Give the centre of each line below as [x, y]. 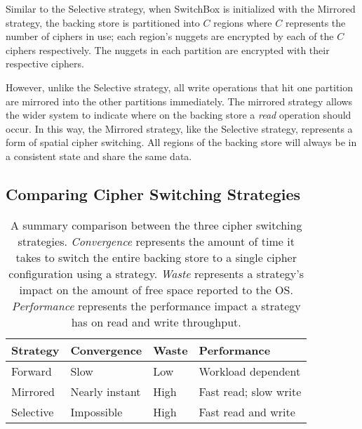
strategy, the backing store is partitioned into [103, 22]
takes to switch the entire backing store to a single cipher [156, 257]
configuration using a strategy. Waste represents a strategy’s [156, 273]
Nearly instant [106, 391]
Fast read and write [247, 411]
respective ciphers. [45, 64]
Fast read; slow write [250, 391]
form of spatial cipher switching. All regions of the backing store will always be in [181, 142]
